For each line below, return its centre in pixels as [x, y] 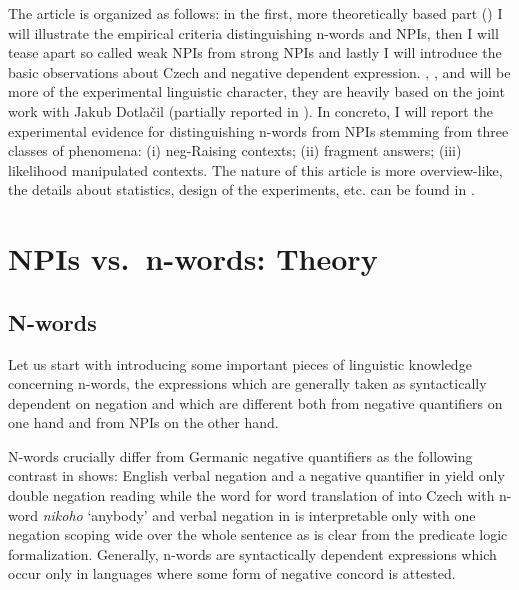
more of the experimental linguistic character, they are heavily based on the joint [256, 91]
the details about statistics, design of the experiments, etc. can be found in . [241, 189]
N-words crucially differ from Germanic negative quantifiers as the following [240, 455]
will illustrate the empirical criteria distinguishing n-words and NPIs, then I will [253, 32]
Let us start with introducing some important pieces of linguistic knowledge [240, 363]
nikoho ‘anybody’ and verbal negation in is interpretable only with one [259, 514]
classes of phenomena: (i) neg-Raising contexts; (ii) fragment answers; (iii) [235, 150]
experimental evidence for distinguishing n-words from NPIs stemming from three [258, 130]
